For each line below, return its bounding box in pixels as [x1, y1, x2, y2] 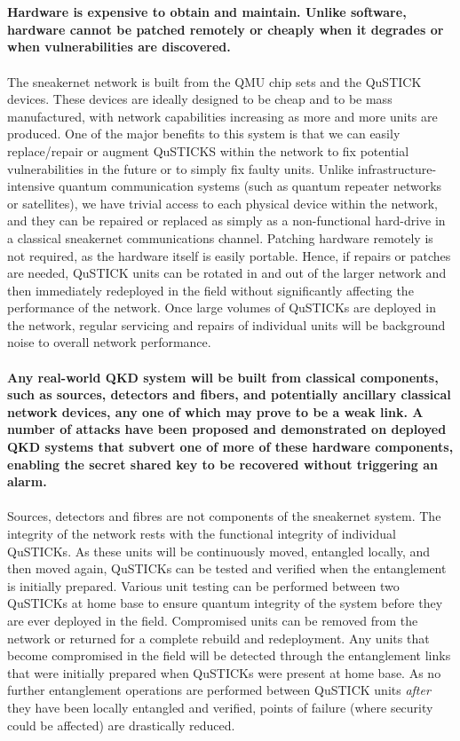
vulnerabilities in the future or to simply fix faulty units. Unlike [7, 159, 354, 177]
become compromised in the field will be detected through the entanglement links [7, 646, 451, 665]
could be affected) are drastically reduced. [7, 715, 235, 734]
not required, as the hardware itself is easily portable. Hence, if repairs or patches [7, 246, 451, 264]
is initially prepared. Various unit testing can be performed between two [7, 576, 400, 595]
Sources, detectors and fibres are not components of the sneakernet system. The [7, 507, 441, 525]
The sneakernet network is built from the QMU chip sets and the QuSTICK [7, 72, 422, 91]
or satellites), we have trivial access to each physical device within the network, [7, 193, 438, 212]
